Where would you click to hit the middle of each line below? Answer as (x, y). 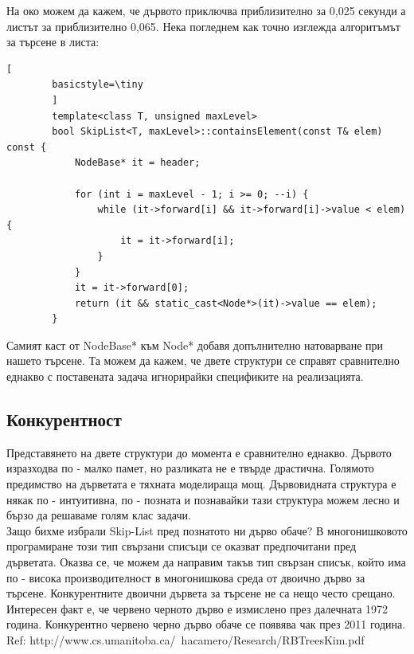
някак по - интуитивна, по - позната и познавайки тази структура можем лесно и (203, 499)
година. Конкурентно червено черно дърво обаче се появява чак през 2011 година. (206, 624)
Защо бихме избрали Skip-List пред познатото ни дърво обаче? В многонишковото (207, 530)
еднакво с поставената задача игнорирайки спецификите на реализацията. (185, 376)
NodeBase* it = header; (137, 163)
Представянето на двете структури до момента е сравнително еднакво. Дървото (199, 452)
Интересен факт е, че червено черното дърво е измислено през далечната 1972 (197, 608)
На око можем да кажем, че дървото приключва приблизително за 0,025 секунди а (206, 10)
